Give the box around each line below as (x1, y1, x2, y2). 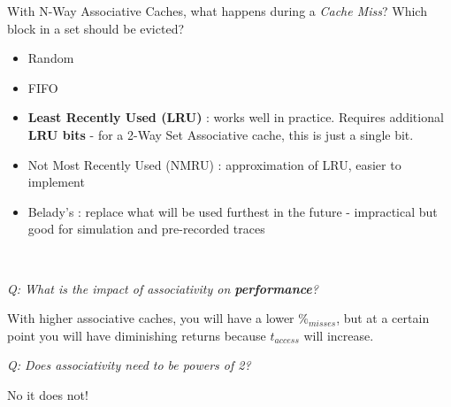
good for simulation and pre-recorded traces (27, 219, 265, 238)
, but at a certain (336, 309, 430, 327)
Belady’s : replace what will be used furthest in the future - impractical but (27, 202, 438, 220)
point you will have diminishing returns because (7, 326, 266, 344)
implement (27, 173, 85, 191)
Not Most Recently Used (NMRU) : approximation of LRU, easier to (27, 155, 401, 173)
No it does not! (7, 385, 88, 403)
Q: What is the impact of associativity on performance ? (7, 279, 318, 297)
